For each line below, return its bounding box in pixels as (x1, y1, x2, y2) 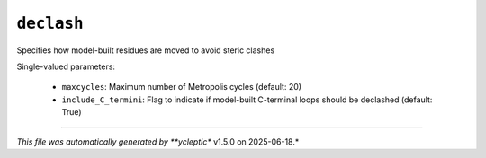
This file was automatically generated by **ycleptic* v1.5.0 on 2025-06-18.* (16, 136, 300, 147)
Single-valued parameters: (16, 61, 116, 72)
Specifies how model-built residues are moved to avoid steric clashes (16, 45, 275, 56)
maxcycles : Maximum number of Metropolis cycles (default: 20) (61, 82, 301, 92)
